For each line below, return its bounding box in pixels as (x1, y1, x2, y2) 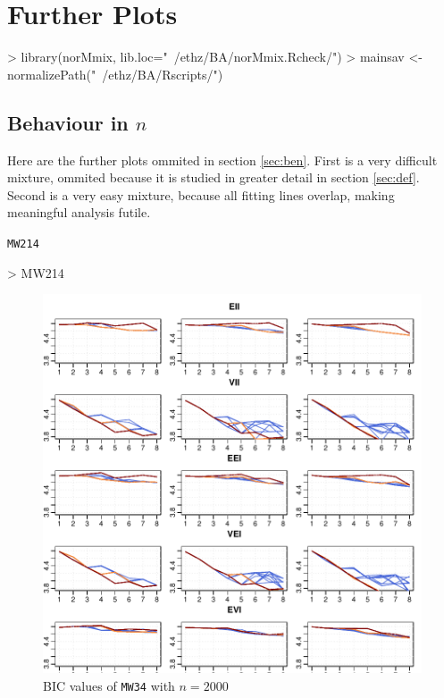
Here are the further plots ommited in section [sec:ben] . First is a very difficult (7, 150, 438, 169)
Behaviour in (7, 108, 129, 136)
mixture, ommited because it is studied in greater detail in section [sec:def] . (7, 168, 420, 187)
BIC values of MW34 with (43, 676, 175, 694)
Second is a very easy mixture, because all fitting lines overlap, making (7, 185, 395, 204)
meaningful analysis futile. (7, 203, 151, 222)
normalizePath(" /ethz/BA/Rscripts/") (7, 64, 223, 83)
